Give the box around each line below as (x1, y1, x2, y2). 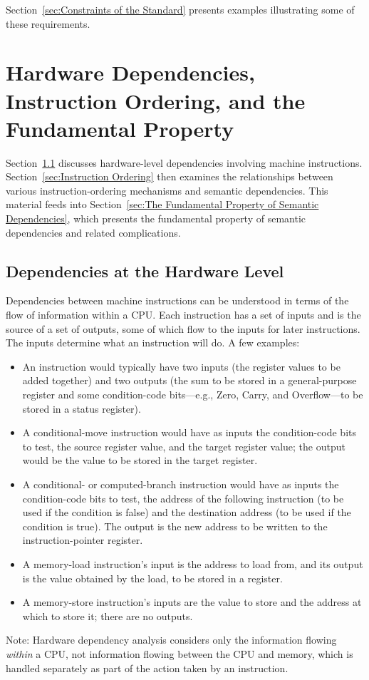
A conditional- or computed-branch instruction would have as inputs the (22, 476, 339, 491)
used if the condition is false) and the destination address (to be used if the (22, 505, 351, 520)
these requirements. (6, 16, 90, 31)
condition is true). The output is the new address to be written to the (22, 518, 328, 533)
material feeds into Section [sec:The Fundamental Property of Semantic (6, 197, 319, 212)
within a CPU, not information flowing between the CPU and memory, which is (6, 646, 353, 661)
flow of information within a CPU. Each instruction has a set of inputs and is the (6, 307, 361, 322)
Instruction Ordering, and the (6, 86, 306, 115)
